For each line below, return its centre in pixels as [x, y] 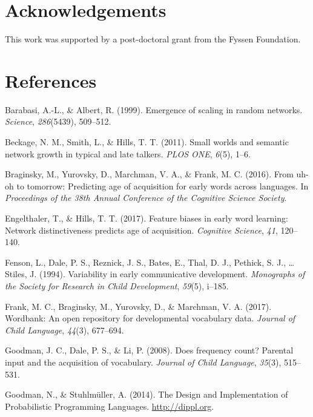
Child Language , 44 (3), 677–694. [64, 330]
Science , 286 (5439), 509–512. [58, 121]
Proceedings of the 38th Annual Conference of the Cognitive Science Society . [146, 198]
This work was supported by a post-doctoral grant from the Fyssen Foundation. [153, 39]
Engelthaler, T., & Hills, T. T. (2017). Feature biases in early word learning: [147, 218]
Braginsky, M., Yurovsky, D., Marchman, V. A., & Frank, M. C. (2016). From [149, 174]
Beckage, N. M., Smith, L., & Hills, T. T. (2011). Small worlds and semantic [147, 142]
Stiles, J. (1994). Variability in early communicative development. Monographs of [155, 274]
